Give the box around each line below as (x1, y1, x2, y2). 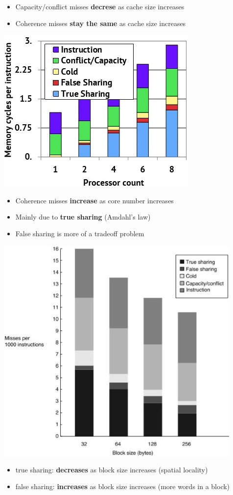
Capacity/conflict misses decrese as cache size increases (15, 1, 185, 11)
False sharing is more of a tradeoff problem (15, 228, 144, 238)
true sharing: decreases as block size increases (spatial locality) (15, 465, 208, 475)
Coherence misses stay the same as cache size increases (15, 18, 186, 28)
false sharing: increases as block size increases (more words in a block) (15, 481, 230, 491)
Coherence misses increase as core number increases (15, 195, 174, 205)
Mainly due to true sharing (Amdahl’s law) (15, 212, 151, 222)
